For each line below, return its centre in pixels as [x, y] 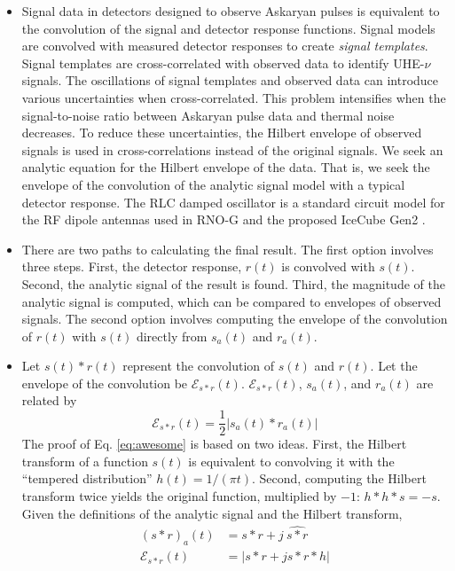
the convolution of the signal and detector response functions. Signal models [228, 28]
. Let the [394, 366]
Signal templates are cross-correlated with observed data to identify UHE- [223, 63]
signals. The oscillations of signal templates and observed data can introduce [230, 80]
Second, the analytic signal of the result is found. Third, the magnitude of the [233, 283]
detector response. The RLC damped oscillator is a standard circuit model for [233, 202]
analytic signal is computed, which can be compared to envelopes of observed [231, 301]
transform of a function [85, 461]
